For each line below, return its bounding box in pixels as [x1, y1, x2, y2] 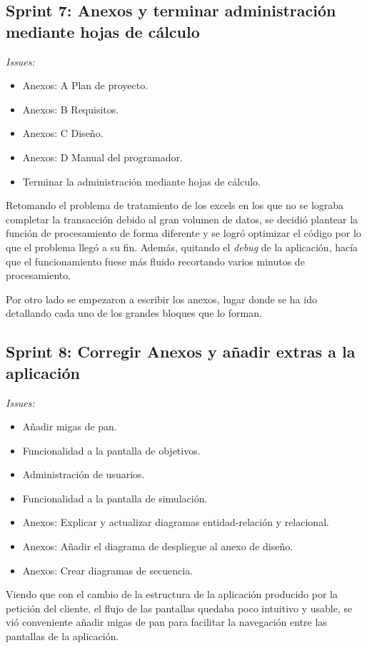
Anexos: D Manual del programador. [22, 149, 183, 164]
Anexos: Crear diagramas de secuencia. [22, 562, 193, 577]
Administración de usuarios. [22, 467, 145, 482]
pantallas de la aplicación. [6, 629, 119, 644]
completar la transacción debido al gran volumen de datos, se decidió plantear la [6, 211, 358, 226]
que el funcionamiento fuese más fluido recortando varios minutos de [6, 253, 305, 268]
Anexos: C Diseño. [22, 126, 104, 141]
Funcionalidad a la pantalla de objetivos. [22, 442, 201, 457]
